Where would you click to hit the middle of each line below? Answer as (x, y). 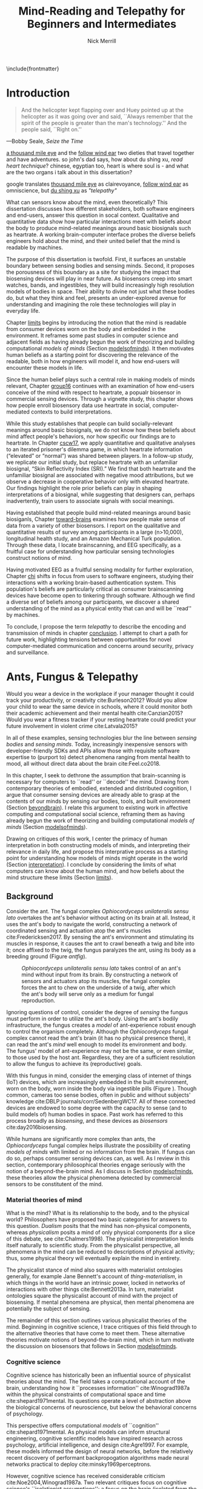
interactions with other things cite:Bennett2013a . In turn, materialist (90, 1289)
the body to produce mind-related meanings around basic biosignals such (99, 228)
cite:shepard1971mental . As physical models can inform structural (88, 1432)
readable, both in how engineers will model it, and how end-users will (93, 361)
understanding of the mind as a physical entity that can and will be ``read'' (99, 608)
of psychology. (25, 1414)
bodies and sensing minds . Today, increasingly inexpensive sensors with (97, 744)
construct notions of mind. (39, 557)
